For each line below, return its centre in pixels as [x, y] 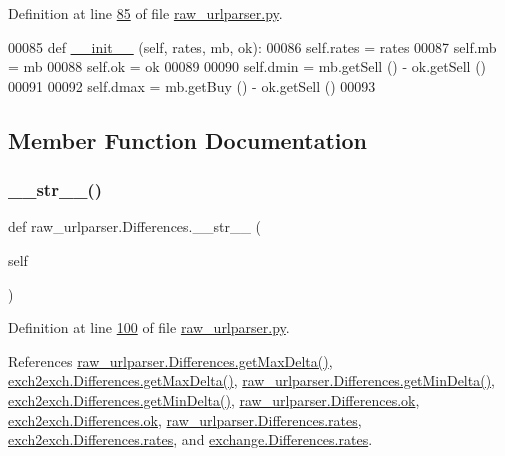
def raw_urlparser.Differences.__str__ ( [135, 226]
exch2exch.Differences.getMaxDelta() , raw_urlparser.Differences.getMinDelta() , [251, 380]
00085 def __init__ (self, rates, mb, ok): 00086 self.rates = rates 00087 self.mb [252, 46]
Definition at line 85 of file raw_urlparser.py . [145, 13]
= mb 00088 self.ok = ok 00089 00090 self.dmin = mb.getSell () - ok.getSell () [247, 66]
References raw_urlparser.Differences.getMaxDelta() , [170, 360]
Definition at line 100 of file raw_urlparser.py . [149, 327]
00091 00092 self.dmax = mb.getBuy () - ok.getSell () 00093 [192, 85]
